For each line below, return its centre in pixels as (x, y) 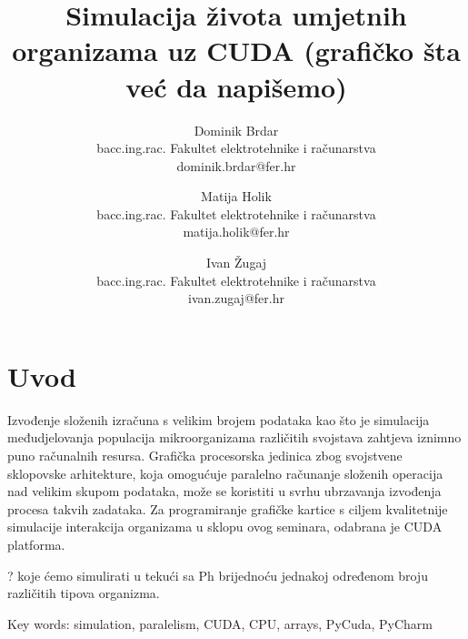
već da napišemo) (236, 86)
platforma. (36, 544)
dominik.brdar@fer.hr (236, 165)
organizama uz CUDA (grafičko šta (236, 51)
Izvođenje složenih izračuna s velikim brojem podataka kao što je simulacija (219, 419)
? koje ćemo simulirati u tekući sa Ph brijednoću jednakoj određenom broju (218, 575)
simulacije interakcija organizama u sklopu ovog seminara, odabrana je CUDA (225, 527)
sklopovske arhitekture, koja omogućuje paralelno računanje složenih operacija (225, 473)
